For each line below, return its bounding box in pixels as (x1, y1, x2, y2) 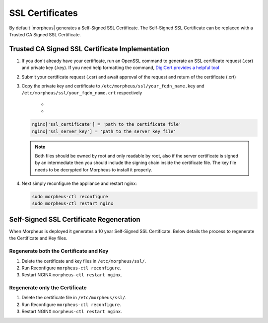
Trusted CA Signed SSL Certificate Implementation (9, 45, 170, 53)
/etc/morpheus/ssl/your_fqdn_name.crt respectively (21, 90, 142, 96)
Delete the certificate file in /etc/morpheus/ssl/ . (21, 295, 127, 301)
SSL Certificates (9, 7, 78, 18)
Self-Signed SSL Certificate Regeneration (9, 215, 141, 224)
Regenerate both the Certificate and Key (9, 247, 109, 254)
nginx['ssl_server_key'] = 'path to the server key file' (32, 128, 176, 134)
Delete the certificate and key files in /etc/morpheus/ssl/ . (21, 258, 146, 264)
